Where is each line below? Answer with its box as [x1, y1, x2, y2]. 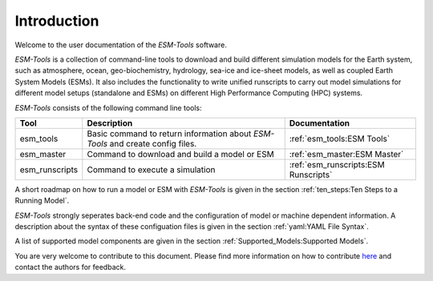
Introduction [14, 12, 99, 30]
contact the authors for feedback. [14, 263, 126, 272]
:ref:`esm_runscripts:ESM [289, 159, 385, 170]
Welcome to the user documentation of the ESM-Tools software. [14, 40, 228, 50]
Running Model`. [14, 196, 70, 206]
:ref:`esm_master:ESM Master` [289, 148, 404, 159]
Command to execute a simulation [87, 164, 216, 175]
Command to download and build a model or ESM [87, 148, 274, 159]
